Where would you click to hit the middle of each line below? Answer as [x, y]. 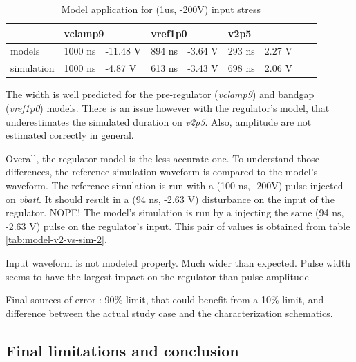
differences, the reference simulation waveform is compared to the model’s [162, 172]
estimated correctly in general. [70, 135]
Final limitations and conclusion [122, 350]
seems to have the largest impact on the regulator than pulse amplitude [157, 276]
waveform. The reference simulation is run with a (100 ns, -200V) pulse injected [175, 185]
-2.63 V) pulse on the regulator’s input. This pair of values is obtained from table [178, 226]
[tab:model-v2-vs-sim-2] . [56, 239]
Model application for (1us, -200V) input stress [161, 9]
